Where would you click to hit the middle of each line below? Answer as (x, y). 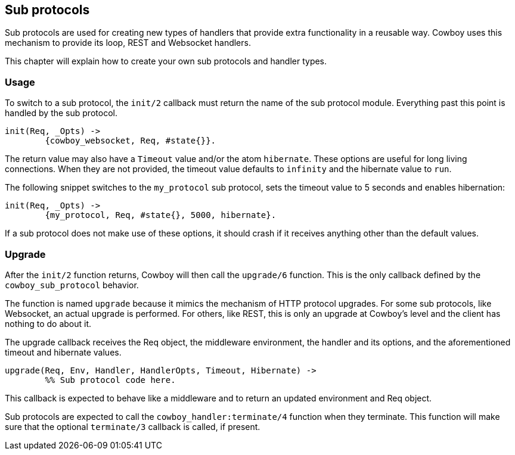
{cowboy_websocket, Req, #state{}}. (131, 141)
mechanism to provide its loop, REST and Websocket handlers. (128, 43)
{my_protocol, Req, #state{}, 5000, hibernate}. (161, 215)
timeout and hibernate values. (63, 352)
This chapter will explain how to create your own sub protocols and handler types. (166, 61)
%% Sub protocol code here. (110, 380)
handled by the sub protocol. (61, 113)
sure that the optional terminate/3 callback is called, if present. (133, 426)
